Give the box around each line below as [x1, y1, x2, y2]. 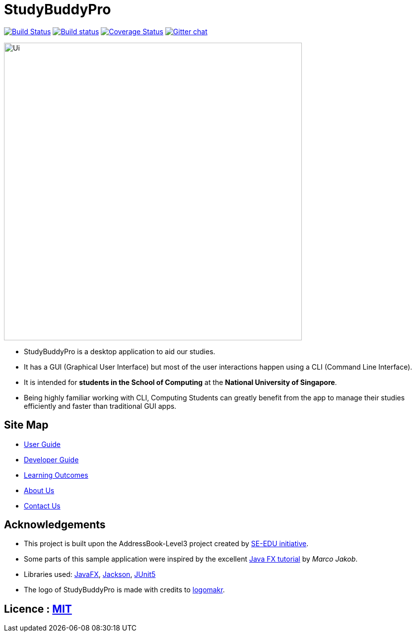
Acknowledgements [4, 518, 106, 531]
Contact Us [24, 501, 61, 510]
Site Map [4, 419, 49, 432]
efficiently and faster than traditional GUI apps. [24, 401, 177, 410]
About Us [24, 486, 55, 495]
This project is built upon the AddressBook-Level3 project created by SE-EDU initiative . [24, 539, 309, 548]
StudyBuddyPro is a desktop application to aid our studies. [24, 347, 215, 356]
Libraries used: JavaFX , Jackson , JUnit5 [24, 570, 156, 579]
